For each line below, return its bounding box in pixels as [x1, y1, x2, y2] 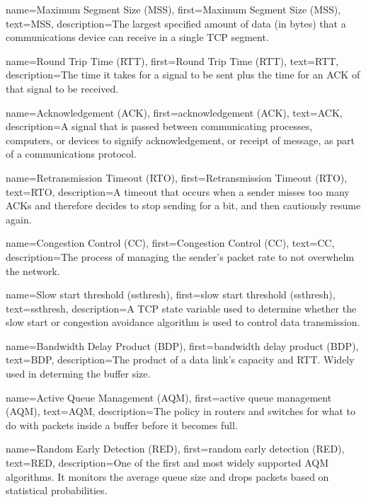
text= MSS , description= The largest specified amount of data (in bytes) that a [6, 16, 346, 30]
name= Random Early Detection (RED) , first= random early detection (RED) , [6, 441, 345, 456]
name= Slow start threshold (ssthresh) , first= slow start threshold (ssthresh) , [6, 287, 336, 302]
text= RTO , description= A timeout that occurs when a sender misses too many [6, 184, 350, 199]
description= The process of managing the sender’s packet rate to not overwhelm [6, 249, 355, 264]
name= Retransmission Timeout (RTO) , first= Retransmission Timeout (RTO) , [6, 170, 348, 185]
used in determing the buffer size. [6, 366, 151, 381]
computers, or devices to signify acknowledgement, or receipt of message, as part [6, 132, 355, 147]
